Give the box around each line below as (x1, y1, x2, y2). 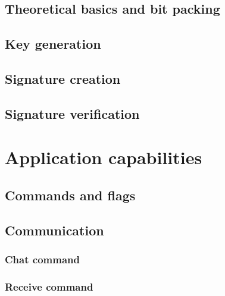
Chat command (5, 251, 80, 266)
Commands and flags (5, 185, 136, 204)
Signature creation (5, 69, 121, 87)
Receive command (5, 279, 93, 294)
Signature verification (5, 104, 140, 122)
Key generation (5, 34, 101, 53)
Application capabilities (5, 145, 202, 169)
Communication (5, 221, 104, 239)
